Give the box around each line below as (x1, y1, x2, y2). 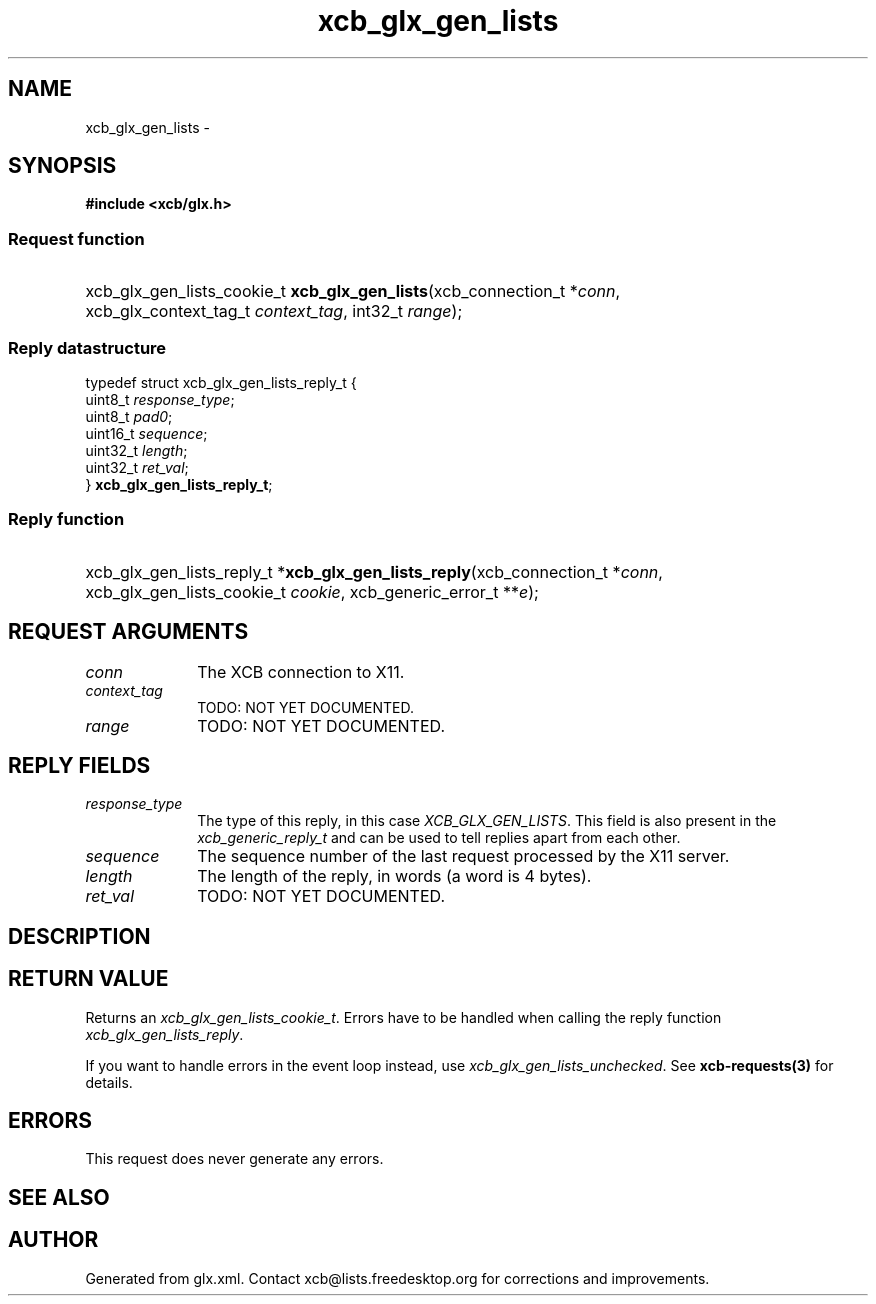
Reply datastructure (8, 337, 167, 358)
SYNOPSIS (8, 153, 117, 179)
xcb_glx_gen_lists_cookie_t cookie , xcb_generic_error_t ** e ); (85, 581, 539, 602)
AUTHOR (8, 1227, 99, 1253)
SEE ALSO (8, 1184, 110, 1210)
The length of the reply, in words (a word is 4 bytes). (197, 866, 592, 887)
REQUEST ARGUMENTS (8, 619, 249, 645)
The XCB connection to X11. (197, 661, 405, 682)
